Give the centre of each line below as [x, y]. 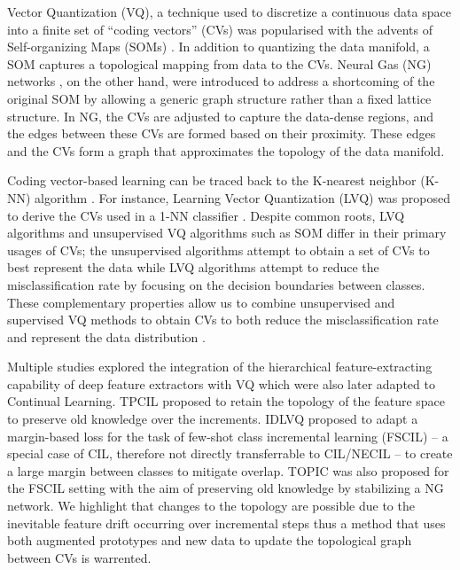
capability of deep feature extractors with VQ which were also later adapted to [221, 383]
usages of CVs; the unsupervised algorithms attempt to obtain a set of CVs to [218, 250]
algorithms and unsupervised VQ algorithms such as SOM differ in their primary [227, 233]
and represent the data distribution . [106, 336]
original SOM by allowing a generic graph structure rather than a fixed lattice [219, 98]
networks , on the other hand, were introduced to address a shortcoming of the [221, 81]
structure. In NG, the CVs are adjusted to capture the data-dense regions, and [220, 116]
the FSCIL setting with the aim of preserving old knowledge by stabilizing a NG [226, 488]
